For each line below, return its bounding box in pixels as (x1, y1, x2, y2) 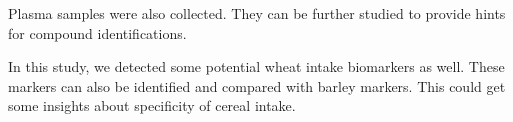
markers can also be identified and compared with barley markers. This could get (8, 75, 506, 96)
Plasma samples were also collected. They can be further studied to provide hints (8, 3, 506, 23)
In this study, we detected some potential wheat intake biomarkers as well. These (8, 56, 505, 77)
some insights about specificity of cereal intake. (8, 95, 296, 116)
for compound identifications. (8, 22, 187, 43)
